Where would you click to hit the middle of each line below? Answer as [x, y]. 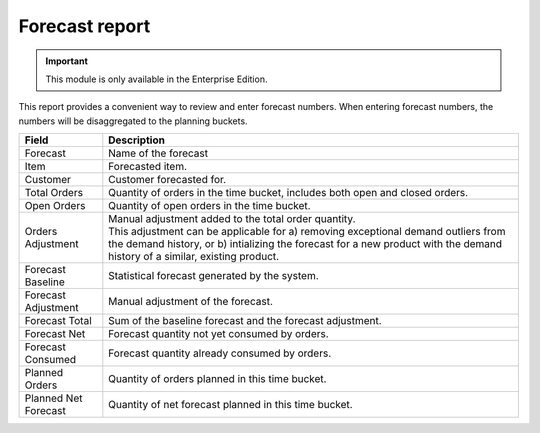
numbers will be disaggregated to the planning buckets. [133, 121]
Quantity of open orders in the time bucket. [209, 206]
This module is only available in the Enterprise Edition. [156, 79]
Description [136, 140]
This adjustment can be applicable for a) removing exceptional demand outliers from [307, 232]
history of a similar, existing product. [194, 257]
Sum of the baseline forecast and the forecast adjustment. [245, 321]
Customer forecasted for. [167, 180]
